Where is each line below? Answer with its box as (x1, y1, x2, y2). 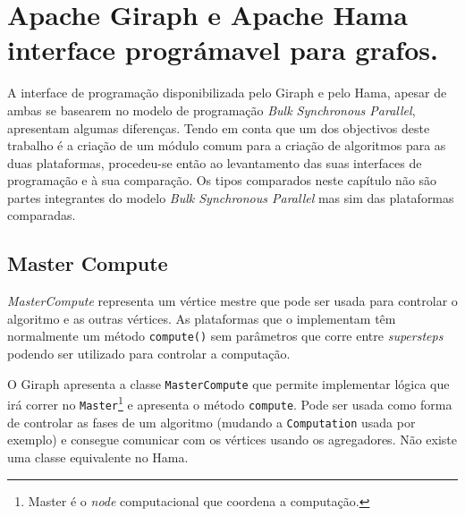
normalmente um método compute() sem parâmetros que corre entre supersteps (7, 326, 444, 345)
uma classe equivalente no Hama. (7, 447, 189, 466)
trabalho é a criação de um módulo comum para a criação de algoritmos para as (7, 136, 446, 155)
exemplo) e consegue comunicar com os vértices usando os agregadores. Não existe (7, 430, 458, 449)
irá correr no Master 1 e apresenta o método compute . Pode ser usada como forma (7, 393, 452, 414)
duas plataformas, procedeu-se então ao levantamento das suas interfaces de (7, 153, 422, 172)
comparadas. (7, 206, 76, 224)
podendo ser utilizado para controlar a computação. (7, 344, 291, 363)
